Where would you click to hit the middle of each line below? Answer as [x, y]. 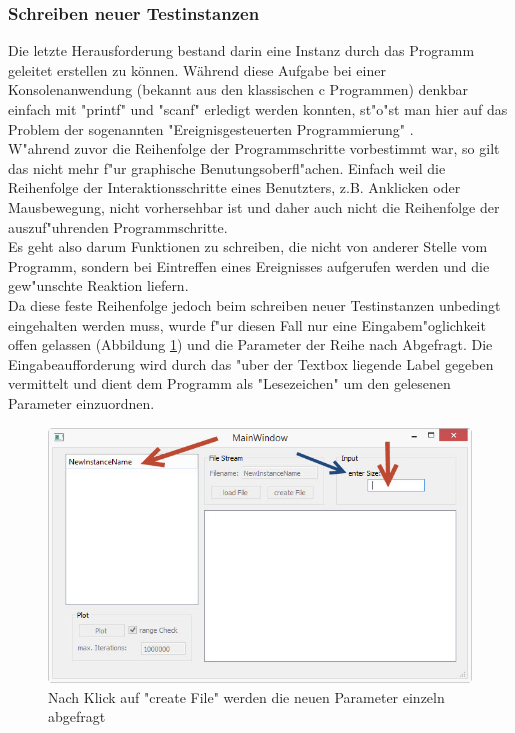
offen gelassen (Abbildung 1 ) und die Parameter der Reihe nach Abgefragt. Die [250, 344]
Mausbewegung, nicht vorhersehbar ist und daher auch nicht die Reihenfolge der [254, 206]
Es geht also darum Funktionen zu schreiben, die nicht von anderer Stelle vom [248, 246]
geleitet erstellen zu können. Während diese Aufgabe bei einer [197, 69]
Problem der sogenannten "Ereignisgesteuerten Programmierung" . [211, 128]
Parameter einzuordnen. [81, 402]
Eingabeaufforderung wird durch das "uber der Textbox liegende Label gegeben [251, 363]
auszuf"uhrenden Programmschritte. [118, 226]
